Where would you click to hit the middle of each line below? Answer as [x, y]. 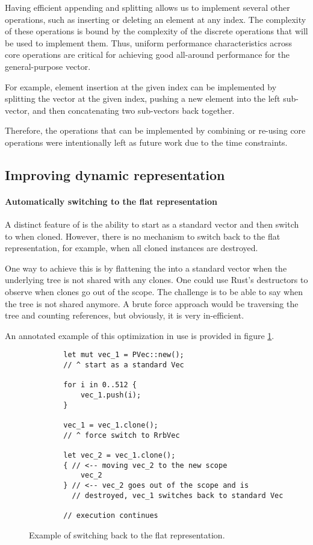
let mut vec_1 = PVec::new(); [124, 355]
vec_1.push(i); [111, 395]
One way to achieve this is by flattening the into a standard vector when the [146, 268]
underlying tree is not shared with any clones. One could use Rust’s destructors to [156, 280]
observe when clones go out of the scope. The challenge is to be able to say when [154, 292]
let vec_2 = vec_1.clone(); [119, 456]
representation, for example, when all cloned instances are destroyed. [132, 248]
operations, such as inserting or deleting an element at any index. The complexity [156, 19]
